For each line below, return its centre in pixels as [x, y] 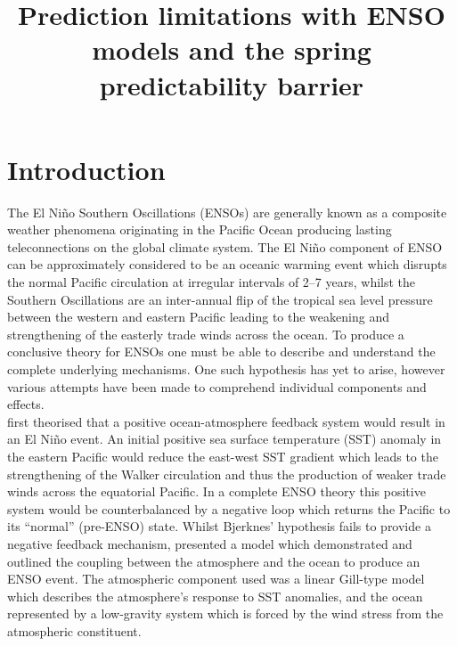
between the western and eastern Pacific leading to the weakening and [198, 317]
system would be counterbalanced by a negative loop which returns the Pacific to [229, 508]
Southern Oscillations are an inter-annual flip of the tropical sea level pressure [220, 299]
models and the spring [232, 49]
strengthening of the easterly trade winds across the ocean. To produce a [206, 334]
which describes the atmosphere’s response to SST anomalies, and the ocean [215, 596]
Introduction [86, 169]
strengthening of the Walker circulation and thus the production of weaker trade [227, 474]
